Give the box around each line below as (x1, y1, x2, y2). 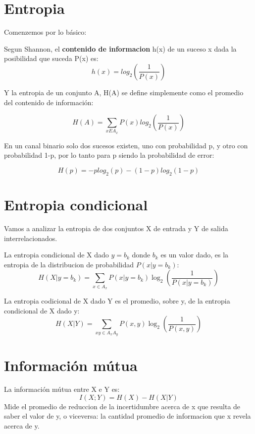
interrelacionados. (4, 233, 57, 243)
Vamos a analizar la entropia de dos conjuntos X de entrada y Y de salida (4, 223, 228, 233)
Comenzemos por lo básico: (4, 27, 87, 37)
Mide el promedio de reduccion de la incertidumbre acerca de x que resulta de (4, 401, 241, 411)
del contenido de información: (4, 97, 94, 107)
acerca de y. (4, 420, 40, 431)
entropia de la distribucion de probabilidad (4, 259, 134, 269)
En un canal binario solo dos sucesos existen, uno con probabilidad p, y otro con (4, 140, 248, 150)
